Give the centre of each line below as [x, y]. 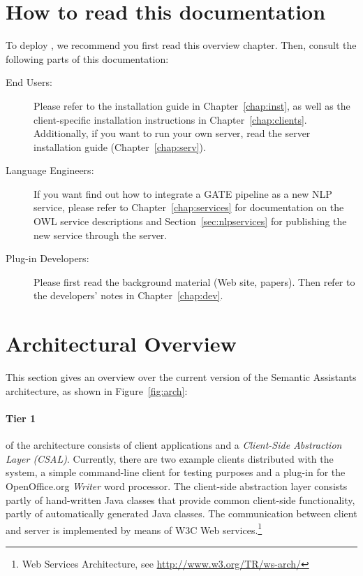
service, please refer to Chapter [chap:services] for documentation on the [189, 207]
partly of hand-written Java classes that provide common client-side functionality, [180, 499]
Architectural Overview [121, 344]
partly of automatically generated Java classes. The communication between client [181, 513]
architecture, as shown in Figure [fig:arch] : [97, 390]
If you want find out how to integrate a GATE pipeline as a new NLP [183, 193]
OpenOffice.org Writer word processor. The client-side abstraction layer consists [177, 485]
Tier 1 [21, 418]
